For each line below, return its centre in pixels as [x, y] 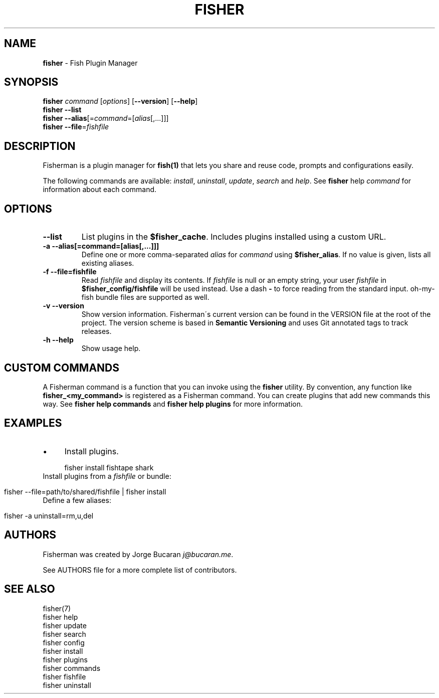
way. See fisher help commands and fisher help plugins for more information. [173, 404]
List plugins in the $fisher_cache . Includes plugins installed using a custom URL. [234, 237]
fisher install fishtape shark [109, 467]
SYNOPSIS [31, 82]
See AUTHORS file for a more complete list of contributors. [140, 570]
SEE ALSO [30, 589]
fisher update [65, 625]
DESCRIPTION [40, 146]
